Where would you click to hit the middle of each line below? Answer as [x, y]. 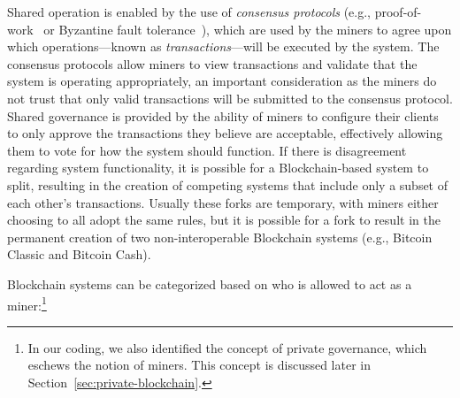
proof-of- [398, 11]
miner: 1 [27, 303]
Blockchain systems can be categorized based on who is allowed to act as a [210, 283]
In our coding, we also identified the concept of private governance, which [227, 347]
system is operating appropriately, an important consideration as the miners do [222, 81]
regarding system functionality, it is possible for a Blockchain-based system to [218, 168]
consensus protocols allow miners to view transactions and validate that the [212, 63]
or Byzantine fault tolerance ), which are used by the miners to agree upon [248, 29]
